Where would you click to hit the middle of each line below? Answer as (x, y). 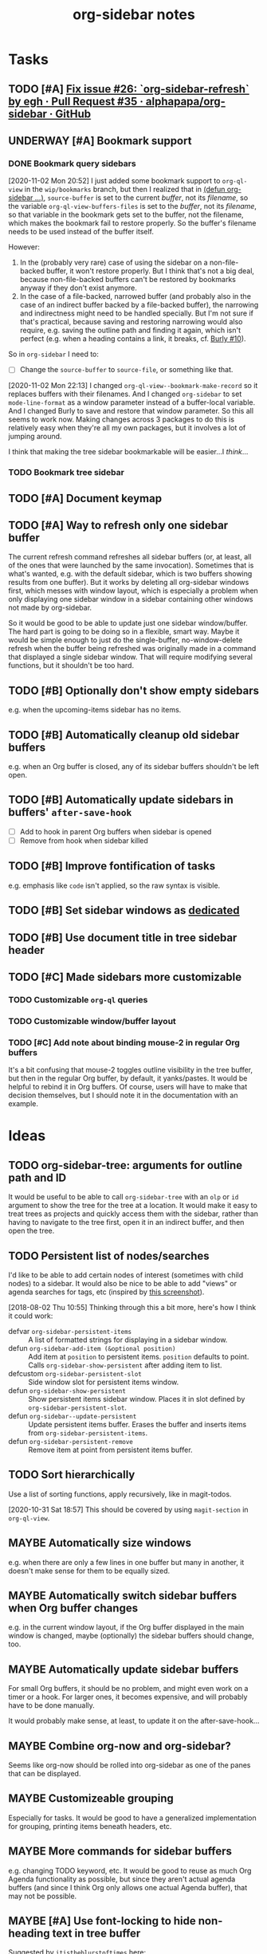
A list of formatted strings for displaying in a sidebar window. (128, 1340)
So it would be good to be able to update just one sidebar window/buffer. (128, 623)
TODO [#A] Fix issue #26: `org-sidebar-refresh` (129, 89)
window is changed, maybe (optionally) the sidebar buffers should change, (132, 1636)
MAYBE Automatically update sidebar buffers (124, 1669)
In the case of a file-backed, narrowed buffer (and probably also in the (135, 296)
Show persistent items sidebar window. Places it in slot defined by (137, 1399)
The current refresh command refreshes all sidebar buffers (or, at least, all (130, 557)
